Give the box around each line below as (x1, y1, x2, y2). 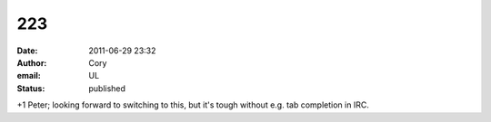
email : (16, 70, 41, 81)
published (88, 82, 126, 94)
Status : (16, 82, 45, 94)
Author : (16, 57, 47, 68)
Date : (16, 45, 38, 56)
